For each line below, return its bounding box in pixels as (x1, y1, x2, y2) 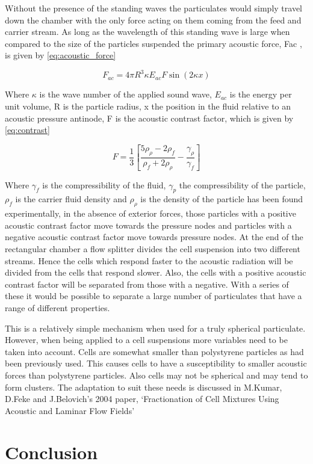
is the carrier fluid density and (15, 193, 127, 205)
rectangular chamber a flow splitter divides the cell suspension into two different (5, 243, 300, 255)
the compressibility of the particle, (179, 178, 306, 191)
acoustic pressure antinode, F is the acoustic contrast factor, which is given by (5, 111, 294, 124)
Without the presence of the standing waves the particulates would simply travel (5, 2, 302, 14)
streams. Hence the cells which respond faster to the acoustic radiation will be (5, 254, 293, 267)
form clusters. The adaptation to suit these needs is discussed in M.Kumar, (5, 380, 282, 393)
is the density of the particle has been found (140, 193, 303, 205)
